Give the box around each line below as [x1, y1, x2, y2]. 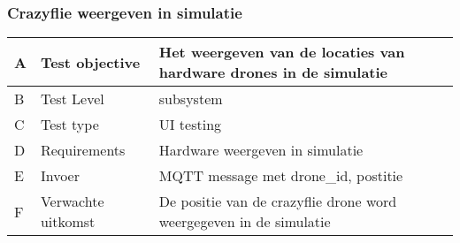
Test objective [40, 51, 141, 72]
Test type [40, 114, 99, 135]
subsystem [158, 88, 223, 110]
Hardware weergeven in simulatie [158, 140, 364, 161]
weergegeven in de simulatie [158, 211, 331, 232]
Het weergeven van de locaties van [158, 42, 405, 63]
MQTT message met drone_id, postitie [158, 165, 403, 186]
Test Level [40, 88, 104, 110]
